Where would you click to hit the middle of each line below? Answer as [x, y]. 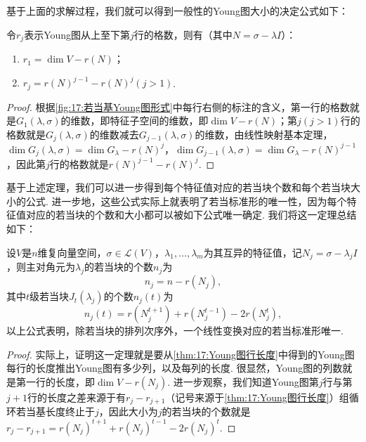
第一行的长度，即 [55, 382]
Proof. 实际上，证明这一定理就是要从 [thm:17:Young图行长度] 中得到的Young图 [181, 354]
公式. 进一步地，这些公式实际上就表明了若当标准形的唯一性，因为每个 [186, 201]
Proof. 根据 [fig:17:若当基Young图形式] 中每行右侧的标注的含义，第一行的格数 [178, 106]
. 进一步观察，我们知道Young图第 [243, 382]
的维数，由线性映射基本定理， [264, 134]
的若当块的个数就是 [206, 411]
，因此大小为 [128, 411]
